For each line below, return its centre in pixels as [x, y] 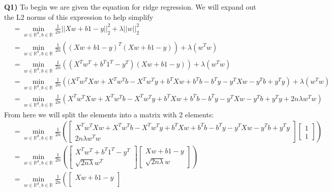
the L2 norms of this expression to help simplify [79, 17]
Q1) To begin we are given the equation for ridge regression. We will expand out [130, 7]
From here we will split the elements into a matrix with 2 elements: [109, 114]
